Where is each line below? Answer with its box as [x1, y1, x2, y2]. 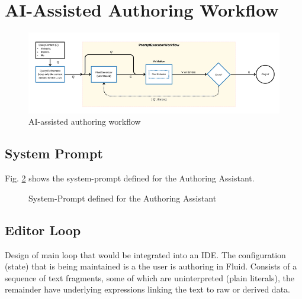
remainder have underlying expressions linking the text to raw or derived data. [5, 283, 290, 295]
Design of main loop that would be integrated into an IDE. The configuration [5, 248, 286, 261]
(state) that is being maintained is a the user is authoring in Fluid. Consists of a [5, 260, 297, 272]
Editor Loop [5, 220, 81, 239]
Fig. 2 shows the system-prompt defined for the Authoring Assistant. [5, 172, 255, 184]
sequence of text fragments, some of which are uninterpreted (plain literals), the [5, 271, 294, 284]
